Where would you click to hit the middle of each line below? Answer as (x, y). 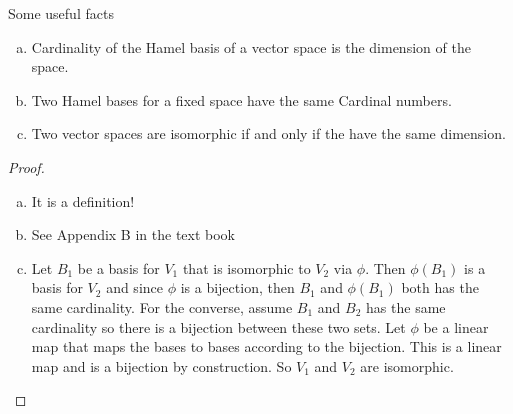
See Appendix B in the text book (133, 234)
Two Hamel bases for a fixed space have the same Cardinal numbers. (241, 99)
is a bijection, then (237, 287)
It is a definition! (83, 200)
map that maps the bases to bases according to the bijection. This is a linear (266, 346)
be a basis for (118, 267)
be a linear (456, 326)
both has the (440, 287)
